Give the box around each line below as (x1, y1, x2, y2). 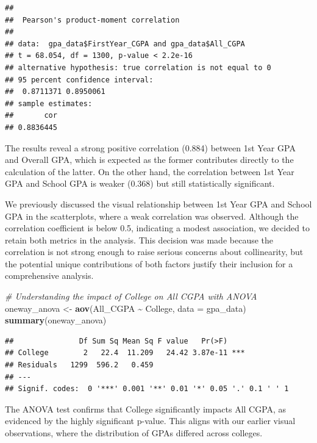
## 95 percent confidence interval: (5, 75, 154, 84)
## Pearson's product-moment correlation (5, 15, 180, 24)
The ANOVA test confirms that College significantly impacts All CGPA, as (5, 402, 287, 415)
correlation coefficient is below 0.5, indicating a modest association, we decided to (5, 221, 310, 234)
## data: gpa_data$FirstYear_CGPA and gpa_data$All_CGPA (5, 39, 245, 48)
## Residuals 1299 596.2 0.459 (5, 361, 154, 370)
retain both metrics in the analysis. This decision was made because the (5, 233, 274, 246)
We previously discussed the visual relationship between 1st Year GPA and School (5, 197, 312, 210)
